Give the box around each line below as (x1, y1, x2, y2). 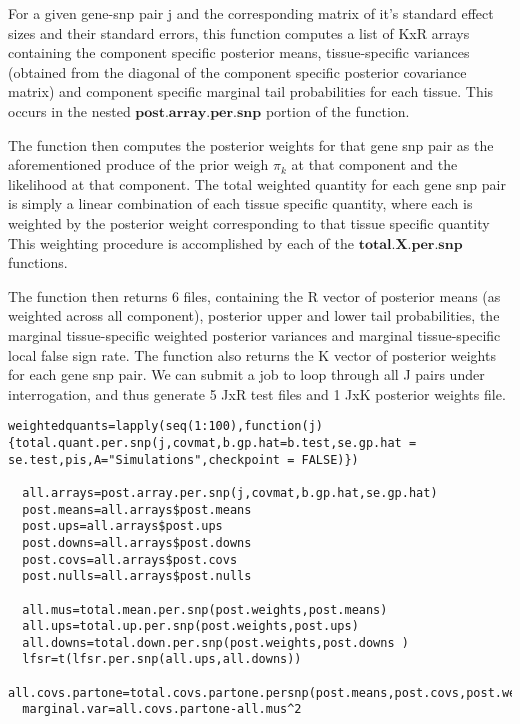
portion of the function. (265, 100, 410, 121)
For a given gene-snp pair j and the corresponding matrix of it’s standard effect (8, 3, 494, 23)
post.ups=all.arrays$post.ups (22, 519, 223, 534)
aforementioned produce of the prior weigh (8, 154, 269, 175)
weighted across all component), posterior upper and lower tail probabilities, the (8, 305, 500, 326)
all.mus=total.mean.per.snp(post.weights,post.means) (22, 602, 388, 617)
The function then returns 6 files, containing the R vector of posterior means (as (8, 285, 501, 306)
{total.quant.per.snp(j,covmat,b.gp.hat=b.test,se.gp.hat (8, 435, 402, 450)
